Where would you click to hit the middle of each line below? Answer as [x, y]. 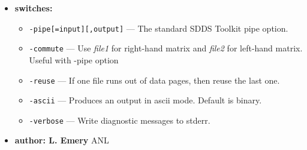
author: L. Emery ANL [62, 140]
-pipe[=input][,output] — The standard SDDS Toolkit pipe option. [159, 28]
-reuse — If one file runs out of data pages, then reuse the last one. [154, 80]
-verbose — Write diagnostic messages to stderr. [120, 120]
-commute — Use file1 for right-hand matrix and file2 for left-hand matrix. [166, 48]
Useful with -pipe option [74, 59]
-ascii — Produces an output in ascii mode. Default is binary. [145, 100]
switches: [34, 8]
